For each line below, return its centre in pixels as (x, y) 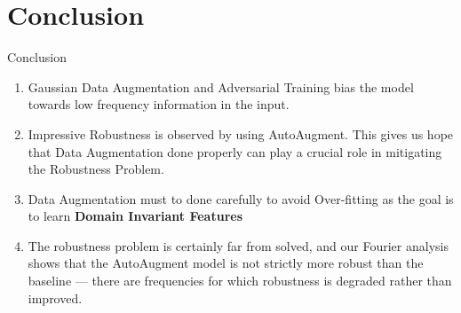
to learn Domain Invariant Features (135, 216)
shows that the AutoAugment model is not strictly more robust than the (226, 263)
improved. (55, 297)
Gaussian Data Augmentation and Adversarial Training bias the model (221, 86)
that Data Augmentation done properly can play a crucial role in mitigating (235, 151)
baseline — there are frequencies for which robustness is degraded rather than (240, 281)
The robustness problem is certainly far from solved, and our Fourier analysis (238, 245)
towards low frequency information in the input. (159, 104)
